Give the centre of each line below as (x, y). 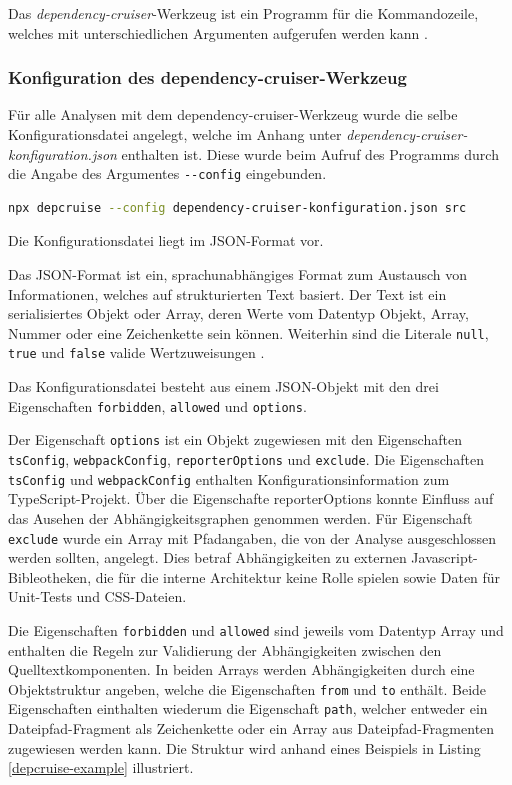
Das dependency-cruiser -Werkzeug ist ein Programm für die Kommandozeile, (243, 13)
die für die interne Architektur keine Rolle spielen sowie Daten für (298, 576)
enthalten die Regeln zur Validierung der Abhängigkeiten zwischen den (225, 649)
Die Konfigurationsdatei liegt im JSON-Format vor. (166, 240)
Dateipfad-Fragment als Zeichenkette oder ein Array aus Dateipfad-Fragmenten (251, 728)
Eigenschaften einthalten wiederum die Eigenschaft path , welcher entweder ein (248, 708)
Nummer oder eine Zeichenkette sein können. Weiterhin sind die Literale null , (248, 332)
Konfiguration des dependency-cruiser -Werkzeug (207, 77)
